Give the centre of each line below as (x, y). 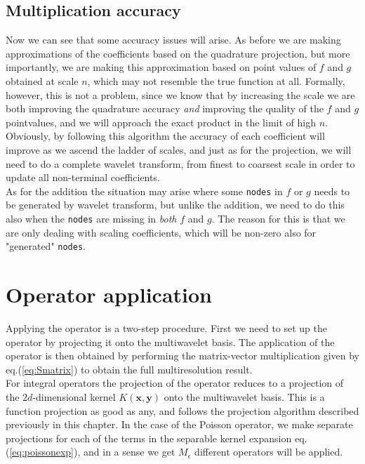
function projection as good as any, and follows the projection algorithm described (182, 410)
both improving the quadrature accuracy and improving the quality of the (165, 108)
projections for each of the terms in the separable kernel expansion (149, 438)
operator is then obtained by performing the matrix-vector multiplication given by (182, 356)
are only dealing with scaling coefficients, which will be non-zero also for (161, 232)
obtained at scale (42, 80)
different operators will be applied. (269, 452)
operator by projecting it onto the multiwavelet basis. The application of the (170, 342)
